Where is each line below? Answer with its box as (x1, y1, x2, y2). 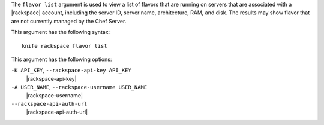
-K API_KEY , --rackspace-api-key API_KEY (11, 66, 131, 74)
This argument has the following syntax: (11, 29, 110, 36)
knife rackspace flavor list (22, 42, 107, 49)
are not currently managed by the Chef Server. (11, 17, 127, 25)
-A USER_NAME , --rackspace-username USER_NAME (11, 84, 148, 91)
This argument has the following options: (11, 56, 112, 63)
